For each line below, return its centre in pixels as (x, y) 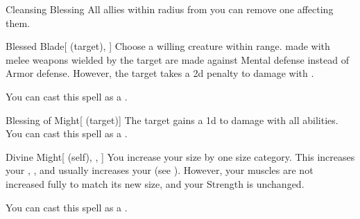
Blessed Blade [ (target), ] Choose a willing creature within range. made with (168, 46)
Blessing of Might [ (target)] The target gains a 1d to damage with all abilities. (172, 120)
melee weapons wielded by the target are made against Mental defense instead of (177, 59)
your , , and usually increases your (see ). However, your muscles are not (160, 170)
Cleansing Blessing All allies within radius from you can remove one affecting (170, 9)
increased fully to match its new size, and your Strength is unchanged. (155, 183)
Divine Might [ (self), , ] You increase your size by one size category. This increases (180, 156)
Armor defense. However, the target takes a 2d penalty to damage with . (160, 73)
